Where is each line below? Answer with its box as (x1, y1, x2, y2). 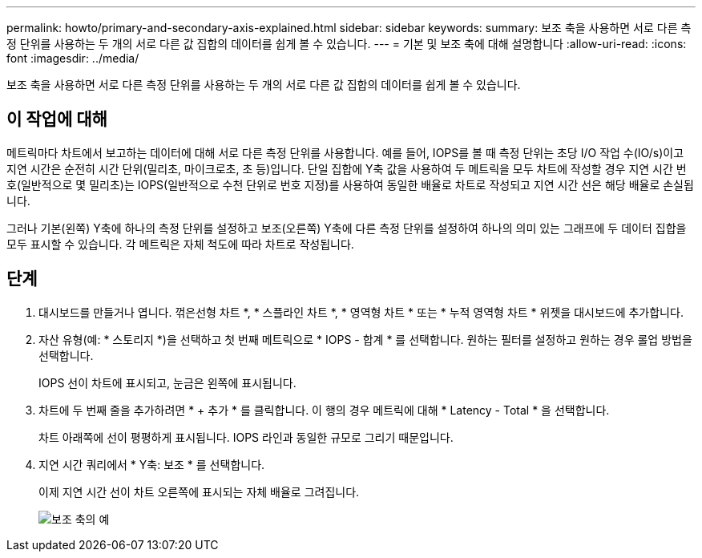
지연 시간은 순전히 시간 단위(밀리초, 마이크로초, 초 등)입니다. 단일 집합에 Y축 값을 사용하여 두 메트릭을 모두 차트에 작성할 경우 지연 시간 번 (6, 161, 687, 176)
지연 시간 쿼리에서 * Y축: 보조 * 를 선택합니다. (38, 457, 265, 471)
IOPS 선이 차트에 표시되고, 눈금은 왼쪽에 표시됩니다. (38, 375, 297, 390)
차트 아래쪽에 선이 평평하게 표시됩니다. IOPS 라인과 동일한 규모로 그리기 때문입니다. (38, 430, 454, 444)
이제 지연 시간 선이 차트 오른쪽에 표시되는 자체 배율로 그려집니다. (38, 484, 360, 499)
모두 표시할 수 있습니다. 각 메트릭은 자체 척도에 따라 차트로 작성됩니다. (6, 237, 354, 251)
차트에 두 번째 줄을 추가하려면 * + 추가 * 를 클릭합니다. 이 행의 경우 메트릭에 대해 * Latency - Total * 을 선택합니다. (38, 402, 610, 417)
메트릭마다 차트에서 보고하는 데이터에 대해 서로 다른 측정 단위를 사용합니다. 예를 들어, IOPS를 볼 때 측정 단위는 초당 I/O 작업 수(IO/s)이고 (6, 145, 684, 160)
